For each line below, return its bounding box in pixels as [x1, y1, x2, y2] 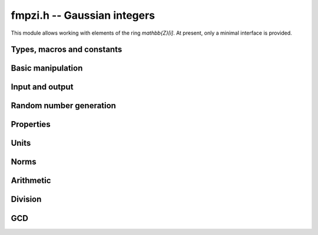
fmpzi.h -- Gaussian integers [11, 9, 155, 22]
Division [11, 194, 42, 204]
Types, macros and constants [11, 45, 122, 55]
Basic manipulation [11, 63, 83, 73]
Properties [11, 119, 51, 129]
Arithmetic [11, 176, 51, 186]
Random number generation [11, 100, 116, 111]
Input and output [11, 82, 74, 92]
